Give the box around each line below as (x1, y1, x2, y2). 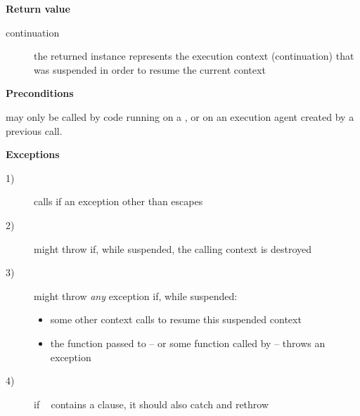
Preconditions (6, 86, 74, 100)
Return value (6, 1, 70, 15)
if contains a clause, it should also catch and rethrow (34, 396, 269, 411)
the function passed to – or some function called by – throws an (50, 335, 326, 350)
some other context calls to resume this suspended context (50, 312, 302, 327)
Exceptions (6, 147, 60, 162)
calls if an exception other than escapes (34, 194, 203, 209)
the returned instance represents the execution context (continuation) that (34, 48, 354, 63)
